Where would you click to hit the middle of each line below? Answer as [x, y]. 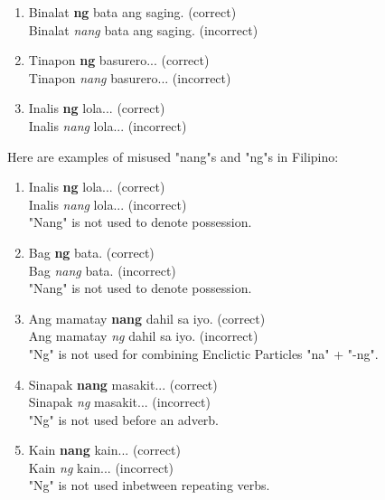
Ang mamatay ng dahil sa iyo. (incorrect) [143, 336]
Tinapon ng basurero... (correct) [119, 60]
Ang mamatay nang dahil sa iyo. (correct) [147, 318]
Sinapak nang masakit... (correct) [123, 384]
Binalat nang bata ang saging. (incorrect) [143, 29]
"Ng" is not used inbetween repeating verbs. [149, 485]
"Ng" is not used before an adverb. [124, 419]
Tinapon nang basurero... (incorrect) [130, 77]
